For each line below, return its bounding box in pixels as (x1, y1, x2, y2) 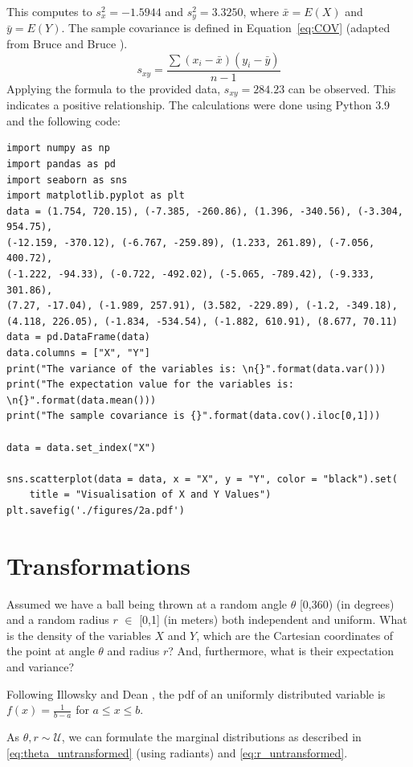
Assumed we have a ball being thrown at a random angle (6, 595, 288, 612)
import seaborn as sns (6, 174, 128, 186)
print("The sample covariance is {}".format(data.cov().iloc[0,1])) (6, 410, 381, 422)
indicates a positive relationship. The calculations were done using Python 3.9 (6, 96, 391, 113)
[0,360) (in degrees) (299, 595, 395, 612)
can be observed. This (288, 80, 396, 96)
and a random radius (6, 611, 109, 628)
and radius (107, 642, 160, 659)
